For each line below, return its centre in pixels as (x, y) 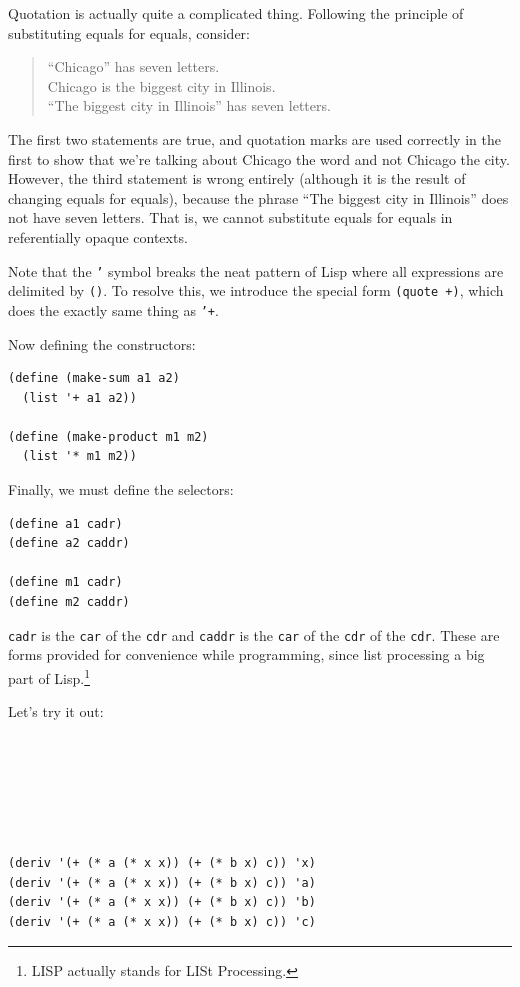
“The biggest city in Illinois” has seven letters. (189, 105)
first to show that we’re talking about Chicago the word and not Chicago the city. (259, 158)
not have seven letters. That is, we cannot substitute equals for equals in (230, 217)
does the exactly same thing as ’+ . (113, 309)
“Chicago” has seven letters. (133, 66)
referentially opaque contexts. (98, 236)
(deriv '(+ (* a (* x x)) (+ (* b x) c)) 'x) (162, 863)
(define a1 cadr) (65, 523)
